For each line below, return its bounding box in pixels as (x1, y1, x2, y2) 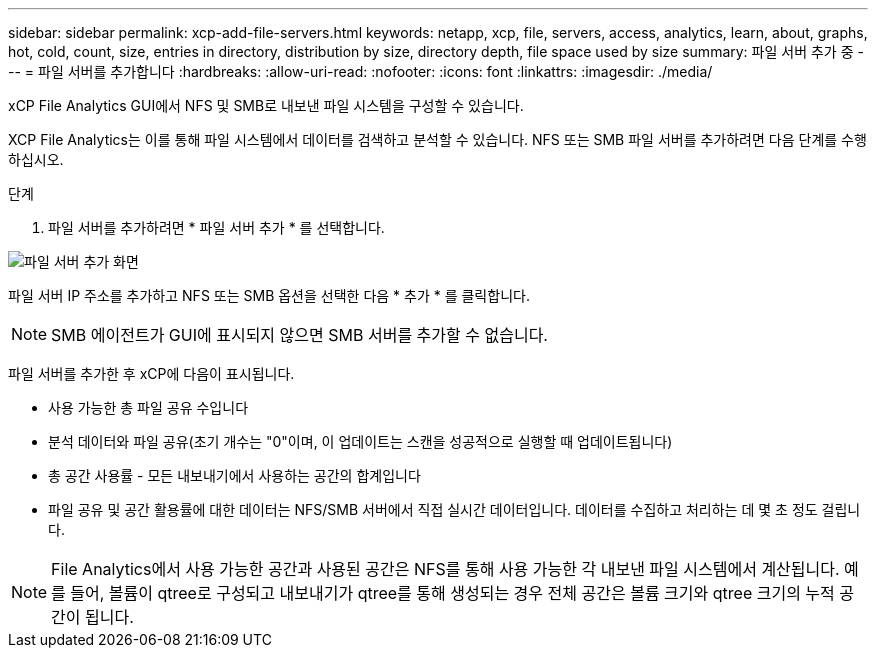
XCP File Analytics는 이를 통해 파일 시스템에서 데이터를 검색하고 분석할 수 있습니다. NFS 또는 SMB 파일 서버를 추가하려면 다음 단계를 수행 (8, 131, 867, 148)
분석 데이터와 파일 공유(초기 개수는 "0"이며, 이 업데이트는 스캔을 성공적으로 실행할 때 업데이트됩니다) (48, 433, 673, 450)
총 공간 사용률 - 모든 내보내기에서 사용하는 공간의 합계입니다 (48, 467, 421, 484)
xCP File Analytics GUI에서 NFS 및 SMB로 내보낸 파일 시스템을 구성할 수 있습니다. (8, 97, 524, 114)
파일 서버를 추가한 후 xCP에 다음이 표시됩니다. (8, 365, 295, 382)
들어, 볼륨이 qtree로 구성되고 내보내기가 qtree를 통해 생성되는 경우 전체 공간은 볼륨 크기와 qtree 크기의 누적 (70, 583, 835, 603)
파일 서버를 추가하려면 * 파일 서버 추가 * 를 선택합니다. (48, 219, 385, 236)
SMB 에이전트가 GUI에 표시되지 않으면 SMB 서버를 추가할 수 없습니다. (51, 325, 548, 345)
